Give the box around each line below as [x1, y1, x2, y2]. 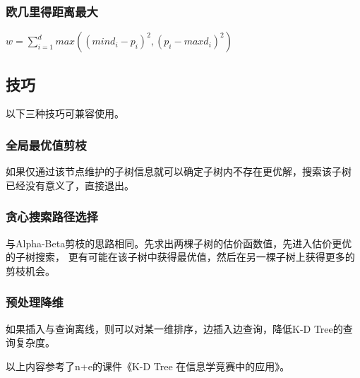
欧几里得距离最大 [6, 2, 98, 20]
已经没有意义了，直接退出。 [6, 177, 134, 192]
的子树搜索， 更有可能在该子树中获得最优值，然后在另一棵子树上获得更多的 [6, 249, 355, 264]
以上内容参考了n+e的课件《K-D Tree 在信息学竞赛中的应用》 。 [6, 358, 290, 373]
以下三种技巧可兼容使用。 [6, 106, 124, 121]
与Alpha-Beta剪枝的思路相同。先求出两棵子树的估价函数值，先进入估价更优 [6, 235, 352, 250]
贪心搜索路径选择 [6, 208, 98, 225]
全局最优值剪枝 [6, 136, 87, 153]
